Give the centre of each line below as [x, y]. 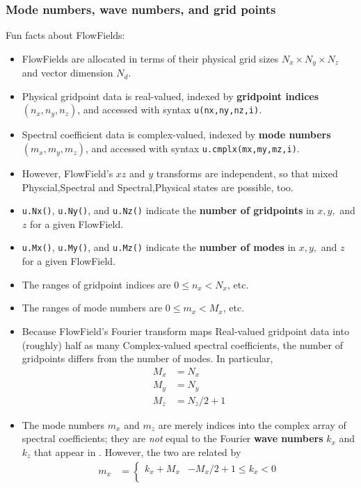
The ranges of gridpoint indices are [96, 284]
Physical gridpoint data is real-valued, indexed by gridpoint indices [170, 96]
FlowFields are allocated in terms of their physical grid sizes [150, 58]
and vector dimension [67, 73]
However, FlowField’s [67, 173]
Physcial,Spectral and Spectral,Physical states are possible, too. [158, 187]
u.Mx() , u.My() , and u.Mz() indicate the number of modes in [159, 247]
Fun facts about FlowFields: [65, 35]
